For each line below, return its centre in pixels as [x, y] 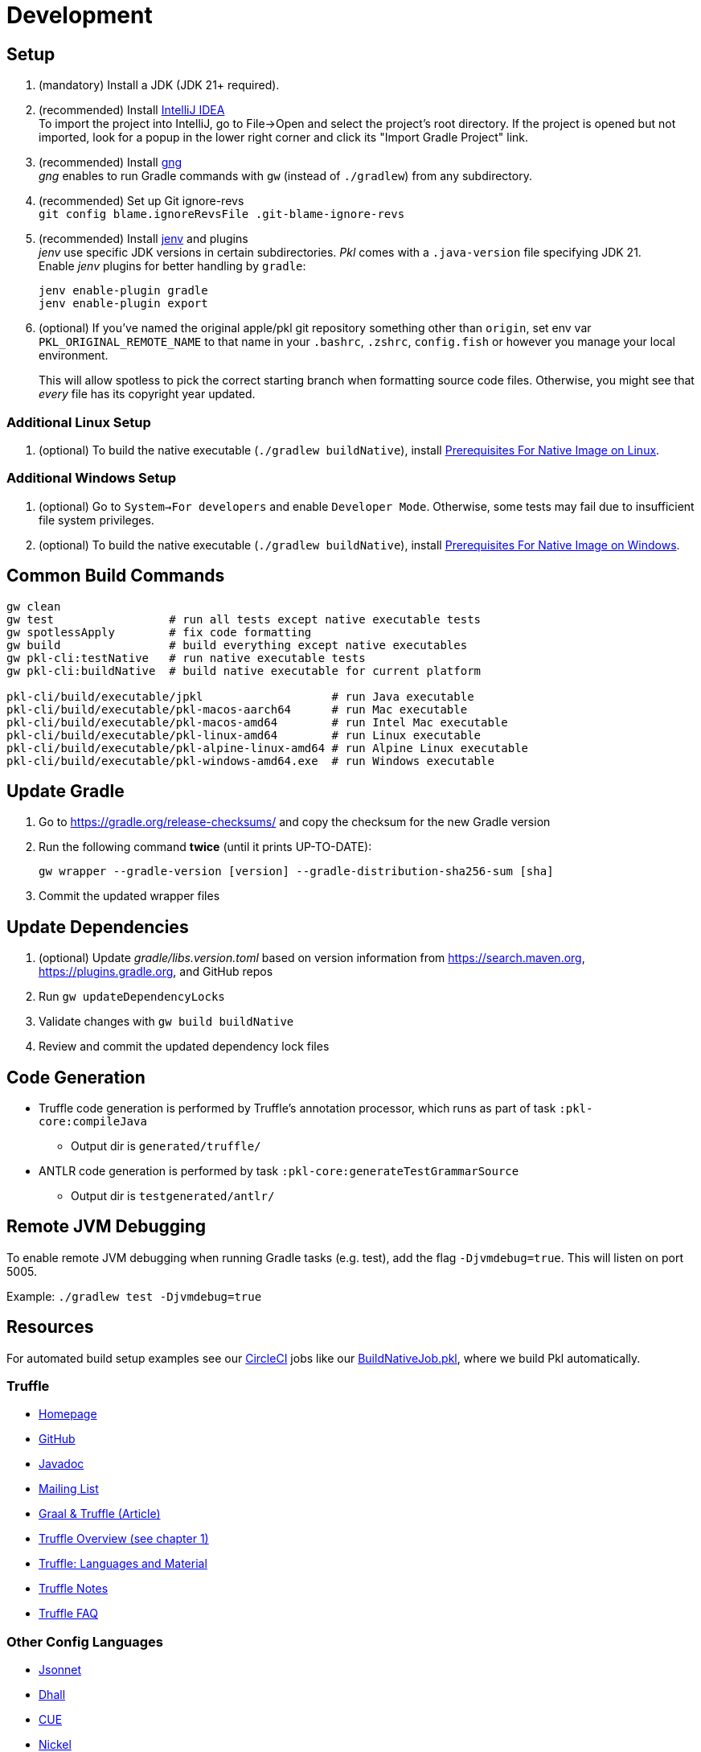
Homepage [68, 1414]
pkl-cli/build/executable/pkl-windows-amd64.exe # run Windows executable [250, 761]
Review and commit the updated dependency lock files [184, 1047]
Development [80, 15]
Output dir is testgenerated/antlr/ [173, 1196]
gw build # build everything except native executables [237, 645]
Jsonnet [60, 1670]
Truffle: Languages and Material [123, 1564]
